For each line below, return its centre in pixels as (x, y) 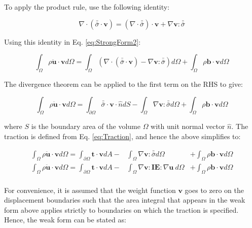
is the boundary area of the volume (86, 126)
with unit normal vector (188, 126)
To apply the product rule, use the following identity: (87, 7)
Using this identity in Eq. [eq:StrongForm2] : (73, 41)
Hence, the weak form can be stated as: (65, 220)
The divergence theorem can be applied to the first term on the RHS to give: (123, 84)
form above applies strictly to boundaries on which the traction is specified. (121, 209)
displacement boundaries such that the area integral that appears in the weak (125, 200)
